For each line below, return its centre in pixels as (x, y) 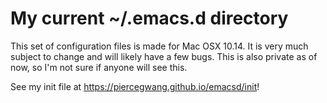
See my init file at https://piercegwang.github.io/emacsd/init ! (135, 86)
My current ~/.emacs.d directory (149, 18)
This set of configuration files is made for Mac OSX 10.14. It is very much (159, 46)
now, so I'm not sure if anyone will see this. (99, 67)
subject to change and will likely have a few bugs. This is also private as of (164, 56)
